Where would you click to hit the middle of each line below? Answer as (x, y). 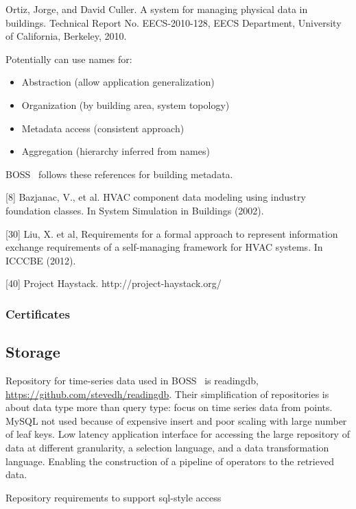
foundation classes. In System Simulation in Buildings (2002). (135, 210)
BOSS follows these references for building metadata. (119, 174)
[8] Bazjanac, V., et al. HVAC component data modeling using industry (156, 197)
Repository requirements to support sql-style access (114, 497)
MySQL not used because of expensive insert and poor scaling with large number (176, 420)
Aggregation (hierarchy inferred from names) (116, 151)
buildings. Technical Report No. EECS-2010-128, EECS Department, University (174, 22)
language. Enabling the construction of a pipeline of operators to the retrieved (170, 461)
